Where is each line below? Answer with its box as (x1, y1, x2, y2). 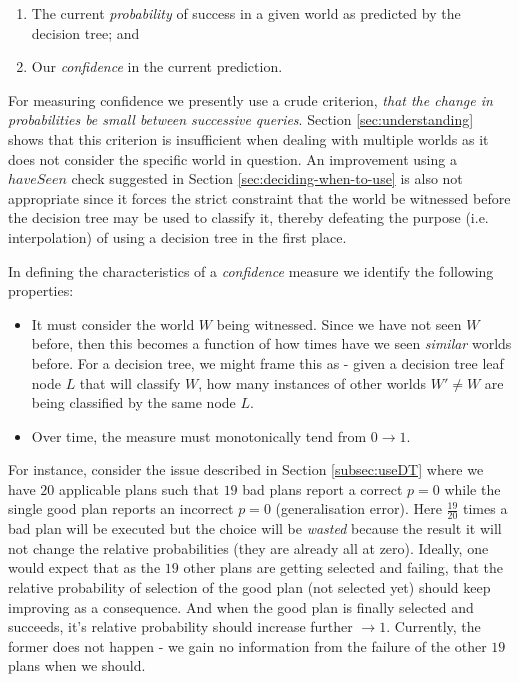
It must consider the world (31, 313, 195, 334)
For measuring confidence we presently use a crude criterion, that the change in (8, 89, 493, 110)
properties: (8, 280, 74, 301)
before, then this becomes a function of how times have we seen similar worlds (31, 333, 512, 354)
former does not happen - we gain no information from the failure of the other (8, 635, 487, 656)
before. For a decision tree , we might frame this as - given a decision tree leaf (31, 352, 504, 373)
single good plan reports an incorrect (8, 498, 234, 519)
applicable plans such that (58, 478, 219, 499)
